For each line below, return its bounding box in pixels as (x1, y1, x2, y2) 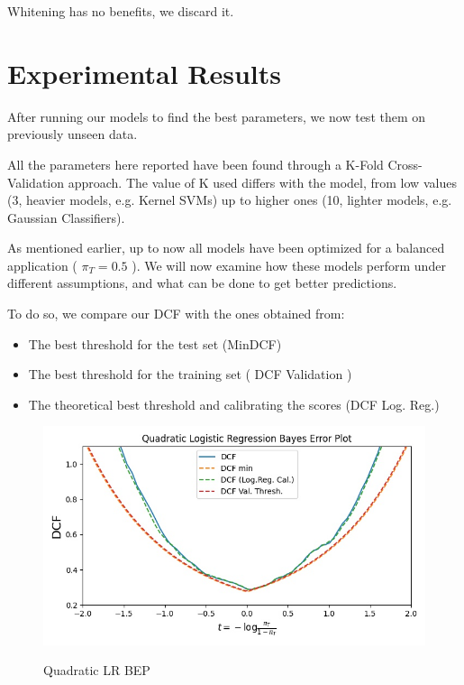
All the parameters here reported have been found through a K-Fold (7, 154, 384, 173)
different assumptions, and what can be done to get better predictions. (7, 273, 397, 292)
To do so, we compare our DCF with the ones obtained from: (7, 304, 345, 323)
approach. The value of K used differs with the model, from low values (68, 172, 457, 191)
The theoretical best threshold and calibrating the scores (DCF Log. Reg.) (28, 394, 440, 413)
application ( (7, 255, 77, 274)
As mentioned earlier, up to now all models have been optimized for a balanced (7, 238, 445, 257)
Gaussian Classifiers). (7, 208, 125, 227)
